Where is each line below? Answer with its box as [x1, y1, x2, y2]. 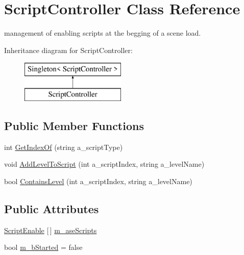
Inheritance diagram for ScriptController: [4, 44, 133, 55]
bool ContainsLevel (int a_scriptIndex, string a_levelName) [4, 175, 192, 186]
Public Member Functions [4, 117, 144, 133]
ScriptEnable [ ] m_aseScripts [4, 224, 97, 235]
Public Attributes [4, 200, 99, 216]
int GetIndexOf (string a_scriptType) [4, 141, 123, 152]
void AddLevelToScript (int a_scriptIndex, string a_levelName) [4, 159, 205, 169]
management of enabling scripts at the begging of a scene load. [4, 28, 201, 38]
